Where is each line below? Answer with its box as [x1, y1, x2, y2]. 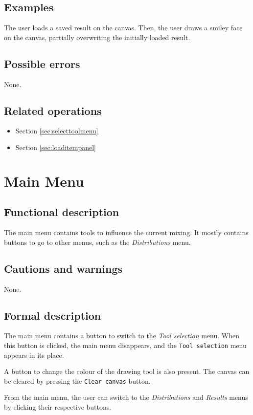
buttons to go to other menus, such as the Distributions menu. [4, 237, 191, 247]
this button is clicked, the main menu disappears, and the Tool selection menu [4, 340, 247, 350]
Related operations [4, 103, 102, 118]
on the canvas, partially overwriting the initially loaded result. [4, 32, 190, 42]
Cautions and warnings [4, 261, 123, 276]
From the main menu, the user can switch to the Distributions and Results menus [4, 392, 248, 402]
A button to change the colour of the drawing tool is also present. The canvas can [4, 366, 250, 376]
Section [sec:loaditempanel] [15, 142, 96, 152]
